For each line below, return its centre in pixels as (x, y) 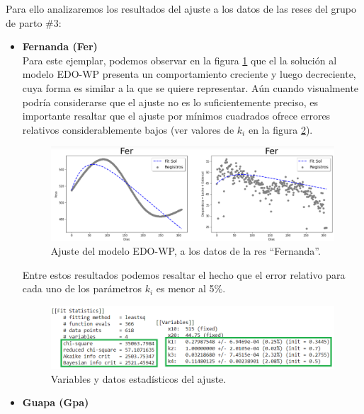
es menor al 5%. (191, 288)
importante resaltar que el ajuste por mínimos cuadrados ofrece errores (176, 116)
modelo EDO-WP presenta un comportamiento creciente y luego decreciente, (189, 74)
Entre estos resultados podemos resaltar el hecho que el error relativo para (184, 274)
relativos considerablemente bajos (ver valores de (128, 129)
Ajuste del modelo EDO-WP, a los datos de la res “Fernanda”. (186, 251)
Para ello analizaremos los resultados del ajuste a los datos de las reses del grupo (181, 8)
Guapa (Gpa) (56, 402)
